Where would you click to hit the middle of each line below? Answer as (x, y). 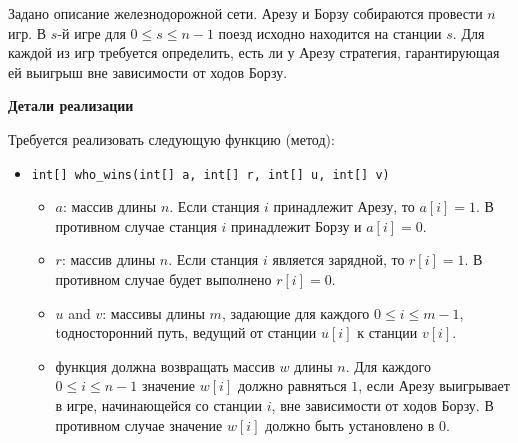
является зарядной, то (338, 259)
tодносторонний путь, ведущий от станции (186, 332)
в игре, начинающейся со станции (159, 404)
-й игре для (91, 32)
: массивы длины (153, 312)
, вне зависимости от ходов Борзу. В (382, 404)
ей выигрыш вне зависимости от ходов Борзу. (148, 71)
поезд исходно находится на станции (330, 32)
